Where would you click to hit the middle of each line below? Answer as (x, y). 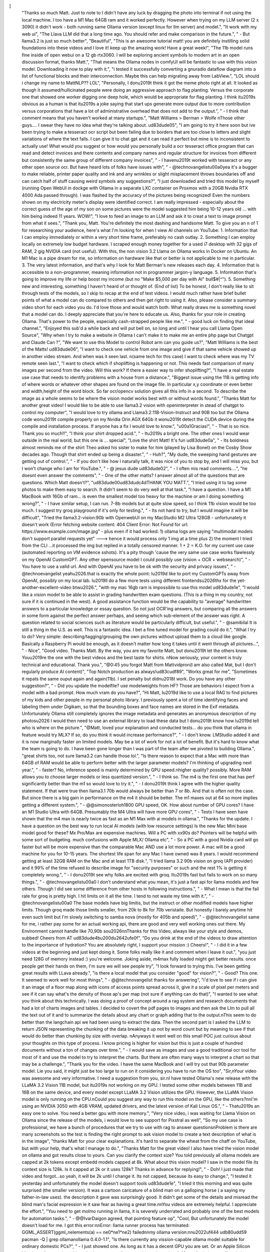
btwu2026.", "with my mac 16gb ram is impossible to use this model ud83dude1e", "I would (166, 587)
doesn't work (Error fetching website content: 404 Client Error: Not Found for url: (105, 524)
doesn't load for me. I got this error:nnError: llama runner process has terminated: (106, 1225)
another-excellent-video (47, 587)
